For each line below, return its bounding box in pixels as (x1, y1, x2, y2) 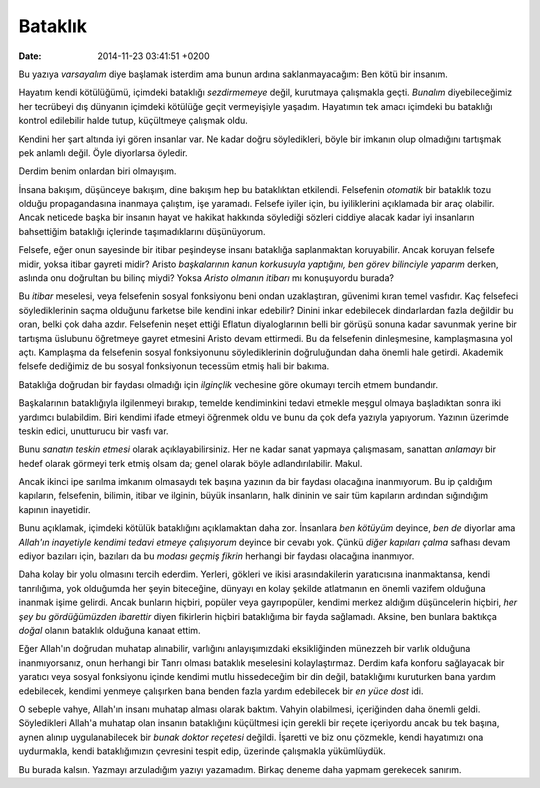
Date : (18, 50, 42, 62)
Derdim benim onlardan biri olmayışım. (18, 165, 177, 177)
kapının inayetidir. (18, 503, 91, 515)
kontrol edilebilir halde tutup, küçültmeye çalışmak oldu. (18, 115, 249, 127)
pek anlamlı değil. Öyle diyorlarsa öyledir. (18, 146, 189, 159)
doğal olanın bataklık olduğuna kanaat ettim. (18, 625, 201, 636)
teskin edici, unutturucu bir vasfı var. (18, 425, 169, 437)
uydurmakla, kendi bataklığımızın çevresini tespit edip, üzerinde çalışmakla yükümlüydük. (18, 745, 387, 757)
